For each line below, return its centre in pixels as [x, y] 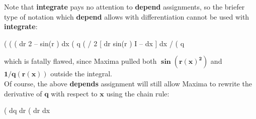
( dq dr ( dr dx [27, 110]
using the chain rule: [138, 93]
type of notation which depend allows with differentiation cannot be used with [127, 16]
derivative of [23, 93]
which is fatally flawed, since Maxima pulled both [80, 61]
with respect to [74, 93]
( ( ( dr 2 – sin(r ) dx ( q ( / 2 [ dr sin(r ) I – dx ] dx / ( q [94, 43]
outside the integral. [81, 74]
